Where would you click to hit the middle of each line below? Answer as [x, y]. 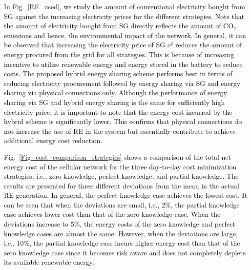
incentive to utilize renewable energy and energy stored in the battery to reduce [123, 64]
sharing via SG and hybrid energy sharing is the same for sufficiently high [115, 102]
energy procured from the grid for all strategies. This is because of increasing [119, 54]
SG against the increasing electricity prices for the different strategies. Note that [124, 16]
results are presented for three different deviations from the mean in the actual [122, 185]
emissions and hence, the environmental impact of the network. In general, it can [125, 35]
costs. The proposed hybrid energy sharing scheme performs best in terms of [118, 73]
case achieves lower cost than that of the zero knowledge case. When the [112, 214]
